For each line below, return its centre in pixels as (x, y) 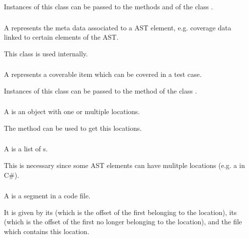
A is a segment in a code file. (47, 196)
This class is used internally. (46, 53)
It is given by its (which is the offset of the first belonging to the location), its (120, 212)
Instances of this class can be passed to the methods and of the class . (109, 6)
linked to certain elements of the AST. (61, 37)
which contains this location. (47, 231)
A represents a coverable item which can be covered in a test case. (103, 74)
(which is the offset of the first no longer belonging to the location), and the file (123, 222)
